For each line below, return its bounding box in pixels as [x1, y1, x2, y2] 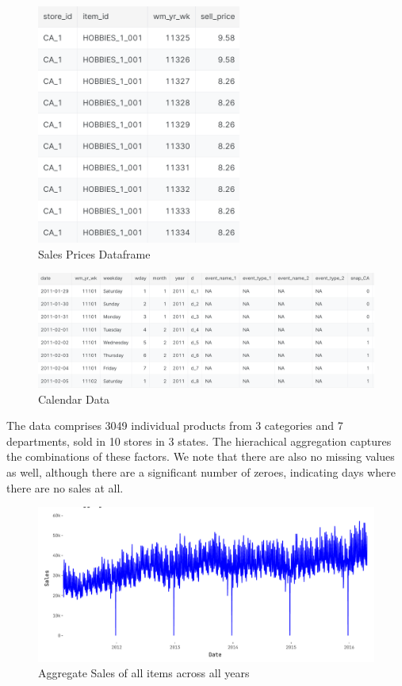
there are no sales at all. [6, 479, 124, 496]
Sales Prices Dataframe [38, 245, 151, 262]
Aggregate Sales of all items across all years [38, 665, 250, 681]
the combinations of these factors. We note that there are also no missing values [6, 448, 395, 465]
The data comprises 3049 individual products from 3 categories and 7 [6, 417, 343, 434]
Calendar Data [38, 390, 110, 407]
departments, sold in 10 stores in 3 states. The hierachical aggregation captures [6, 432, 392, 449]
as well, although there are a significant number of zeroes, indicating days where [6, 464, 396, 481]
